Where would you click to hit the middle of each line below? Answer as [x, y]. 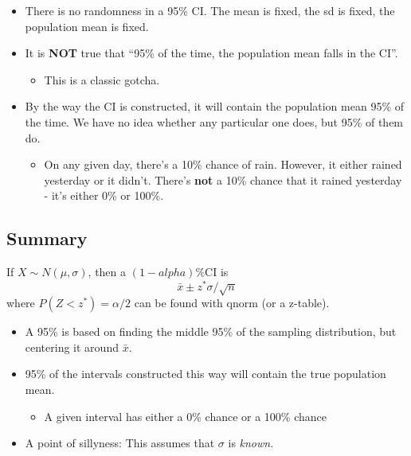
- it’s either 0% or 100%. [104, 195]
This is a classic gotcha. [102, 79]
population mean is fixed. [87, 26]
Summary [47, 238]
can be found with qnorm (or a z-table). [232, 303]
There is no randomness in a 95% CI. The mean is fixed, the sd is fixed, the [210, 10]
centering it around [72, 347]
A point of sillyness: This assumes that [120, 443]
